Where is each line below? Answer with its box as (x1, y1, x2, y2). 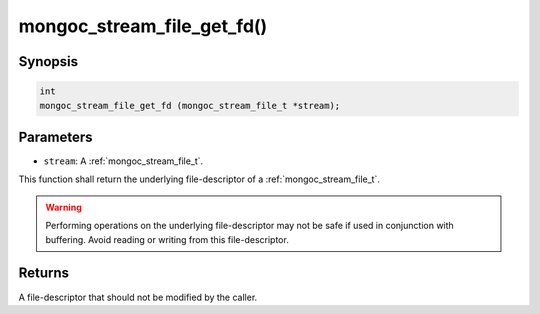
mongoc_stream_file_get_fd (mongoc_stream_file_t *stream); (39, 100, 341, 111)
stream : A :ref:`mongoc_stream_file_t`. (43, 155, 204, 167)
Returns (18, 265, 70, 282)
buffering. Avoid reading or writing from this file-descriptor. (45, 233, 289, 245)
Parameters (18, 128, 93, 145)
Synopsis (18, 53, 79, 70)
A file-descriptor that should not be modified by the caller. (18, 291, 258, 303)
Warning (45, 201, 82, 213)
